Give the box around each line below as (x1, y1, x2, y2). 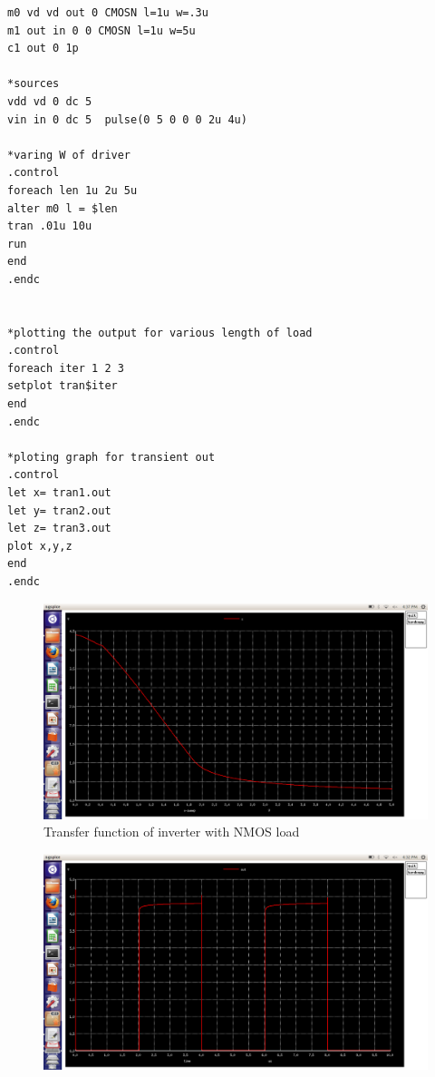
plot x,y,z (7, 539, 72, 553)
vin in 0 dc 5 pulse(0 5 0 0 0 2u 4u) (7, 113, 247, 126)
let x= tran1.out (7, 486, 111, 500)
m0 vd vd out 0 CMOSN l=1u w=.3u (7, 6, 208, 19)
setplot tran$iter (7, 379, 118, 393)
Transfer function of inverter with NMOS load (43, 822, 300, 841)
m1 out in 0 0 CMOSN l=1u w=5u (7, 24, 196, 37)
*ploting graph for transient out (7, 450, 216, 464)
